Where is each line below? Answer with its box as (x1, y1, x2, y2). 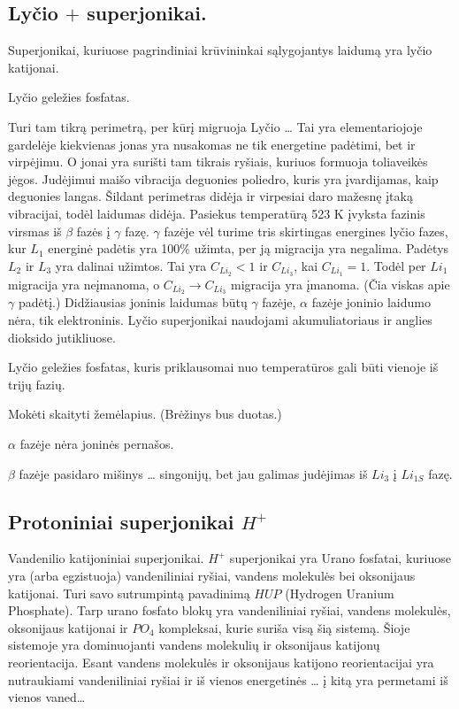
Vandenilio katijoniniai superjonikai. (8, 549, 204, 567)
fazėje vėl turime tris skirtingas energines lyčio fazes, (164, 221, 448, 240)
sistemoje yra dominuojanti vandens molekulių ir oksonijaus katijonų (8, 636, 380, 654)
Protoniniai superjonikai (8, 507, 234, 535)
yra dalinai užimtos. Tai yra (55, 256, 207, 274)
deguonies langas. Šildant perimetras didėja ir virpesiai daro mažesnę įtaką (8, 187, 413, 205)
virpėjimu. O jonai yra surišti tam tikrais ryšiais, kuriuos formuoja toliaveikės (8, 152, 428, 171)
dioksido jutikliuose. (8, 328, 116, 346)
